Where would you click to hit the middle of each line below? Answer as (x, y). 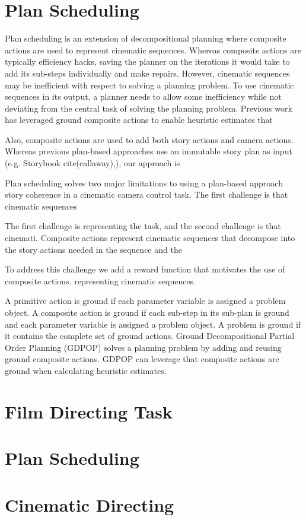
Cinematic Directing (90, 504)
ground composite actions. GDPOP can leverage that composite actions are (142, 359)
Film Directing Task (89, 411)
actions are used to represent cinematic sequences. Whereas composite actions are (153, 50)
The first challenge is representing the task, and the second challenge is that (143, 226)
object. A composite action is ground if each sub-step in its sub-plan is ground (147, 312)
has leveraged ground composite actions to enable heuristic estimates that (139, 120)
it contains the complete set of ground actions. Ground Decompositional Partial (150, 336)
